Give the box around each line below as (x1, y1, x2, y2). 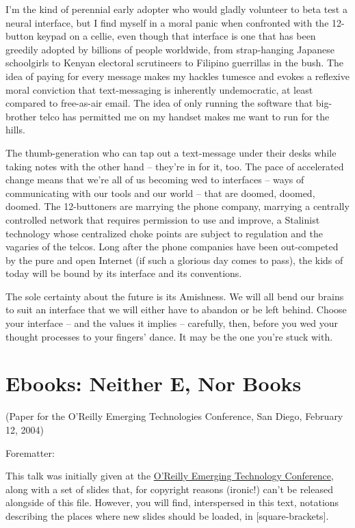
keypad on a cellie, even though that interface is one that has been (36, 29, 316, 43)
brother (5, 109, 37, 123)
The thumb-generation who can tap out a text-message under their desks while (5, 145, 337, 159)
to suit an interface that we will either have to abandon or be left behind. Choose (5, 302, 347, 317)
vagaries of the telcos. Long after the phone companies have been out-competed (5, 239, 339, 254)
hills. (5, 122, 25, 137)
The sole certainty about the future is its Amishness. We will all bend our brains (5, 289, 344, 303)
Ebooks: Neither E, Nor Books (5, 369, 302, 397)
